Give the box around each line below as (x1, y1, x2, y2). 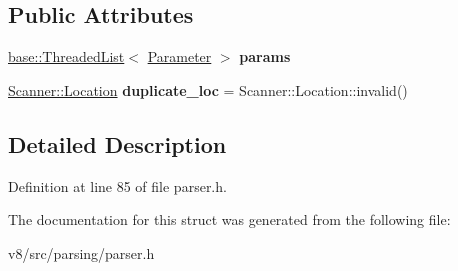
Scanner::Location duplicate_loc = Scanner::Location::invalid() (8, 79, 408, 100)
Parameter (147, 46, 212, 67)
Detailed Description (8, 128, 227, 159)
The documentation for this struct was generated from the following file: (8, 209, 451, 230)
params (239, 46, 291, 67)
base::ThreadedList (8, 46, 125, 67)
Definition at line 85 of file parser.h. (8, 175, 227, 196)
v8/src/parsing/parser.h (8, 242, 155, 263)
